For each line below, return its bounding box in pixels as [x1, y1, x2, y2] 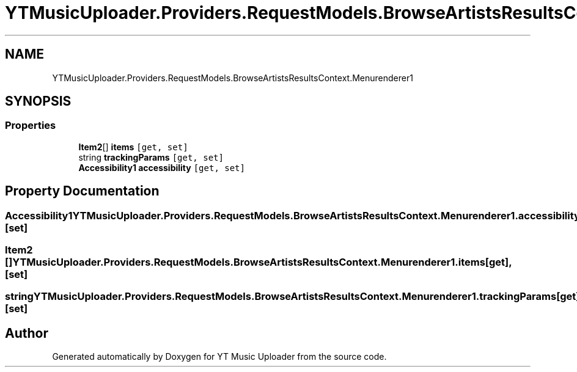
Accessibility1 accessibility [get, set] [78, 162, 245, 173]
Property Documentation [5, 183, 160, 199]
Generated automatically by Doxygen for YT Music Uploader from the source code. [52, 351, 387, 362]
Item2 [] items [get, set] [78, 141, 188, 152]
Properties [5, 119, 56, 132]
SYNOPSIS [5, 93, 72, 109]
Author [5, 325, 48, 341]
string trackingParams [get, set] [78, 151, 224, 162]
